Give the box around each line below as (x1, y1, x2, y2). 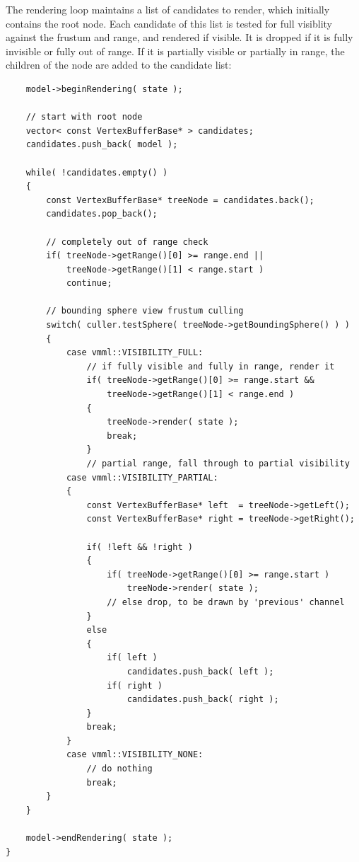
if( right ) (107, 680, 163, 691)
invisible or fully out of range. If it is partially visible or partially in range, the (6, 43, 345, 58)
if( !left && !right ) (86, 541, 193, 552)
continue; (66, 278, 112, 289)
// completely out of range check (46, 236, 208, 247)
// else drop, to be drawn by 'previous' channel (107, 597, 345, 607)
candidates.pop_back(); (46, 209, 158, 219)
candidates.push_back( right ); (126, 694, 279, 705)
